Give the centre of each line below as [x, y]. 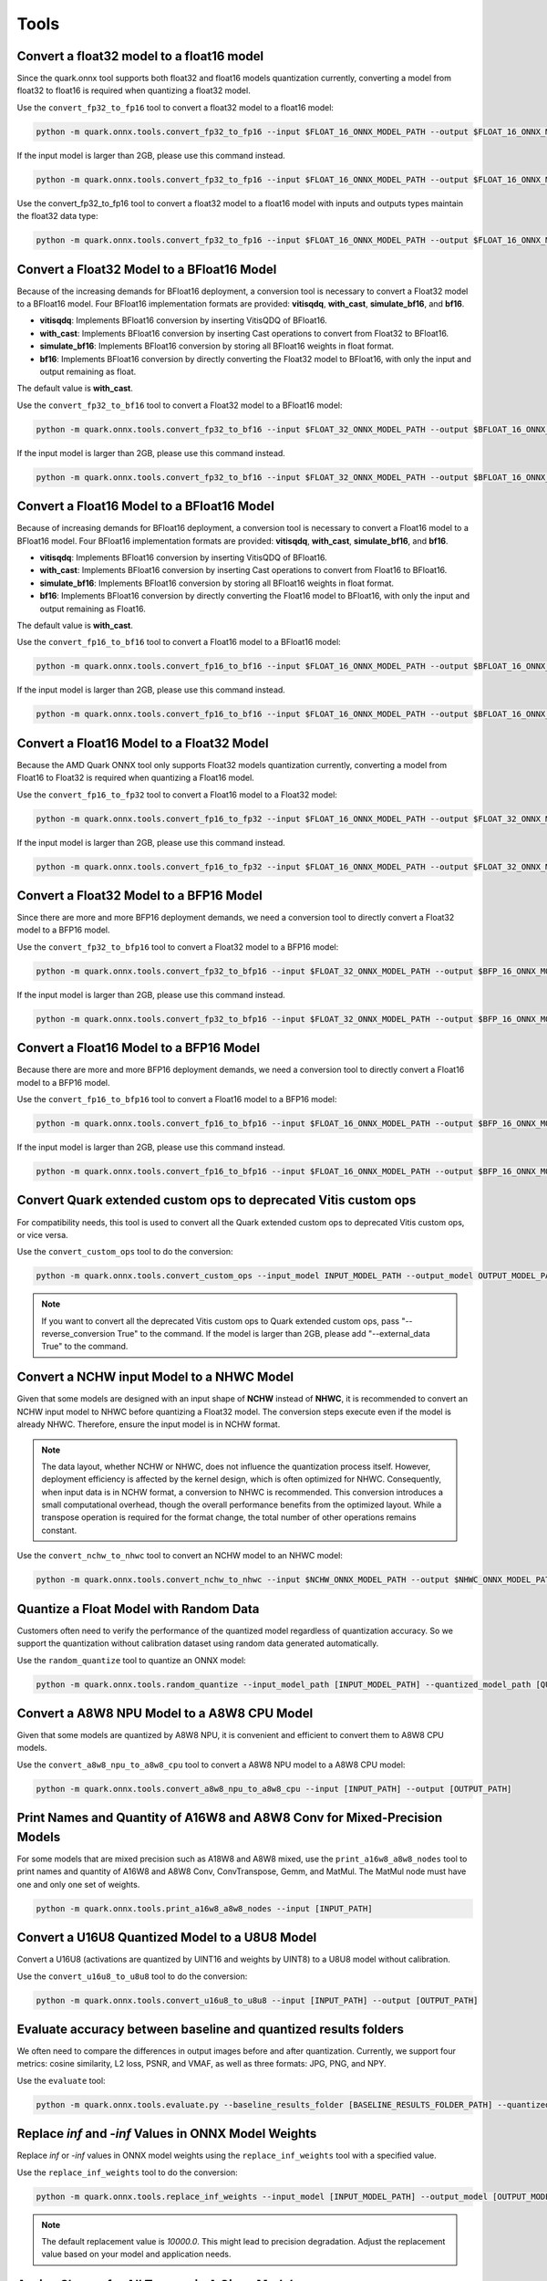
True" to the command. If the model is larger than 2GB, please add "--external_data [273, 1334]
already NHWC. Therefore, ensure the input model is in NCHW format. [149, 1424]
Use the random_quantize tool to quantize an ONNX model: [131, 1660]
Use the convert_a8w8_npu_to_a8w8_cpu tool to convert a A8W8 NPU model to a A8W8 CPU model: [211, 1765]
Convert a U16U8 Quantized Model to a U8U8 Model [167, 1937]
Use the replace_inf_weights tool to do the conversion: [128, 2172]
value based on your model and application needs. [136, 2255]
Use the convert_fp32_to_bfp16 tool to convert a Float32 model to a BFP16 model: [178, 947]
